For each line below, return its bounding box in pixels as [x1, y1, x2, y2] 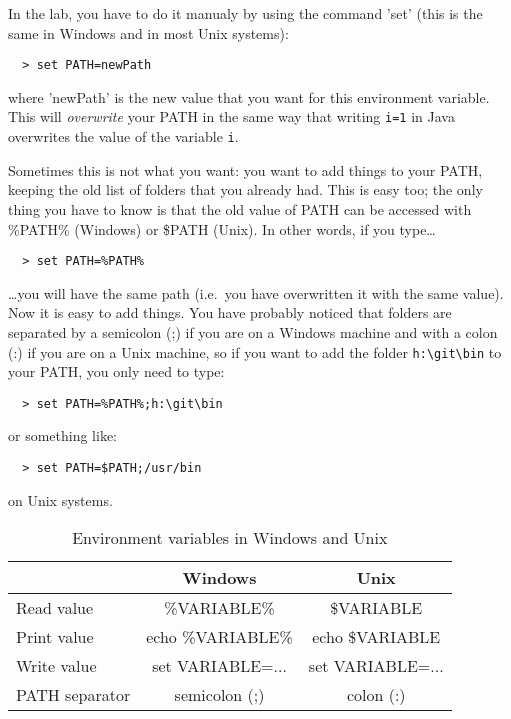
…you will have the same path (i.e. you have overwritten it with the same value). [8, 282, 504, 303]
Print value [16, 625, 94, 649]
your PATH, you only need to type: [8, 361, 225, 382]
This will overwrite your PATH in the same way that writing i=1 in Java [8, 106, 455, 127]
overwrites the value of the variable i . [8, 126, 239, 147]
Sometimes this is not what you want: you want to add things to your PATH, [8, 159, 483, 180]
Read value [16, 596, 94, 620]
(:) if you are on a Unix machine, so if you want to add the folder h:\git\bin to [8, 341, 502, 362]
